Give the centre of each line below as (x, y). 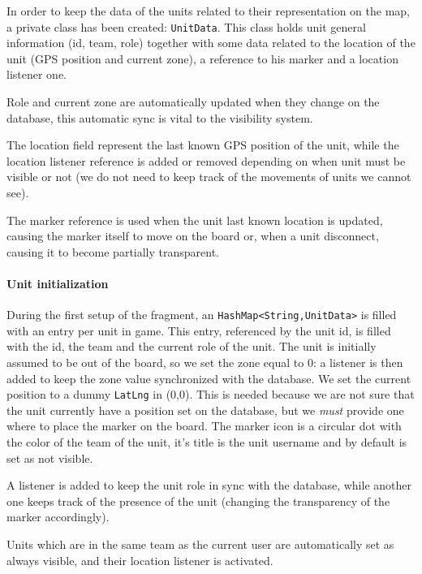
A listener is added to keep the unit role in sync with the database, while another (209, 485)
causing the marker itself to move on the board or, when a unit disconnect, (193, 236)
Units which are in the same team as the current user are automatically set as (200, 544)
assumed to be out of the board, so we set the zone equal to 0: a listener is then (205, 363)
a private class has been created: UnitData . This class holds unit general (186, 26)
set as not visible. (50, 457)
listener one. (37, 74)
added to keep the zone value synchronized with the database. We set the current (209, 378)
